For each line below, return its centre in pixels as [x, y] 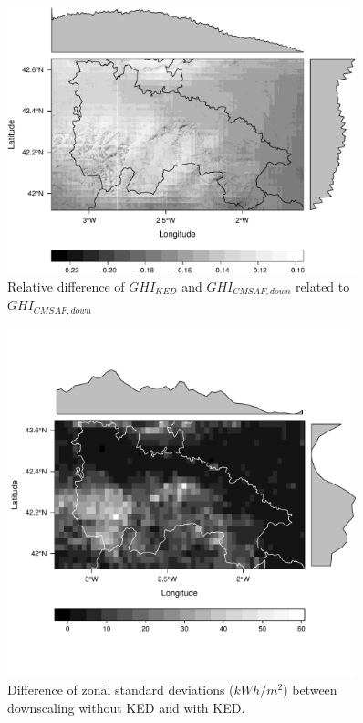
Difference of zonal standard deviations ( [121, 690]
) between [310, 690]
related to [323, 286]
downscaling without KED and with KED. [126, 707]
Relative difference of [66, 286]
